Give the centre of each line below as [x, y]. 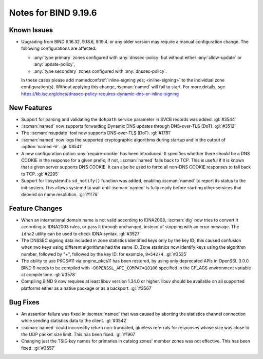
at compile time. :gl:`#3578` [49, 275]
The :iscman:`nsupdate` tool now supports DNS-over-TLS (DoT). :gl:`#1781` [96, 133]
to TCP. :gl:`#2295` [40, 174]
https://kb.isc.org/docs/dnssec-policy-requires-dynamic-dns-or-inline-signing [100, 94]
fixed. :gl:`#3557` [38, 348]
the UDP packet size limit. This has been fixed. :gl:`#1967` [79, 334]
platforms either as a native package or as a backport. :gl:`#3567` [87, 288]
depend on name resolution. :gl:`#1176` [60, 194]
